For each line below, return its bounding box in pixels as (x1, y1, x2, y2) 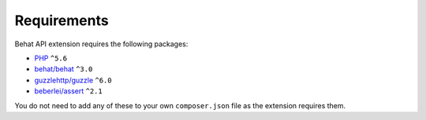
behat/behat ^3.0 (34, 64, 93, 74)
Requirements (14, 12, 110, 29)
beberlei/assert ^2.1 (34, 86, 103, 96)
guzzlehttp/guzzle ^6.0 (34, 75, 112, 85)
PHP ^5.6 (34, 53, 67, 63)
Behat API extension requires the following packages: (14, 39, 189, 49)
